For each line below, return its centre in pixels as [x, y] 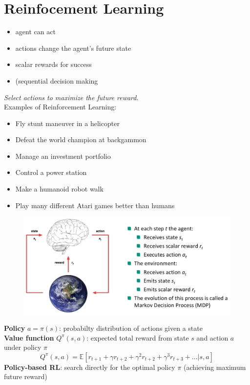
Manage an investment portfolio [63, 156]
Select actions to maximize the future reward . [71, 97]
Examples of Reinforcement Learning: [60, 107]
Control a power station [51, 172]
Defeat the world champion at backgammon [81, 139]
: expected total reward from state [138, 337]
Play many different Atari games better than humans [95, 205]
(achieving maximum [215, 367]
